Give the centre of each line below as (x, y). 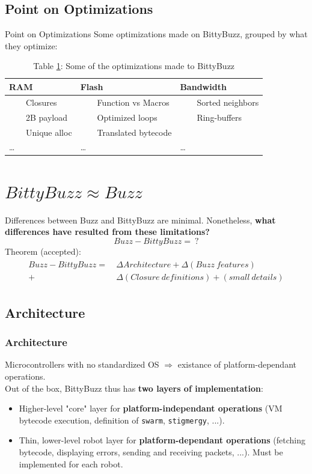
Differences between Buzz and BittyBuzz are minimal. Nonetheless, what (140, 220)
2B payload (47, 117)
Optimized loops (127, 117)
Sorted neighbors (228, 102)
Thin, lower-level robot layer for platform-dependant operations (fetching (162, 440)
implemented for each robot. (71, 463)
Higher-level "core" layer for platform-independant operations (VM (151, 408)
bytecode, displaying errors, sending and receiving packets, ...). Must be (151, 452)
